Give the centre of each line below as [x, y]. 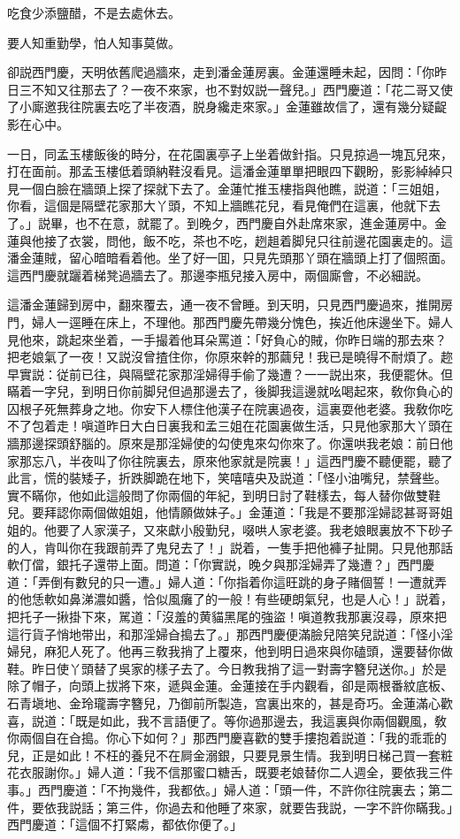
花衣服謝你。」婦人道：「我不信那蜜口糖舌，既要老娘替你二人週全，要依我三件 [230, 772]
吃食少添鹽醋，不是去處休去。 [94, 12]
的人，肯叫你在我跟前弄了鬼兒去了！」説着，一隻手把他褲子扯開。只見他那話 [230, 547]
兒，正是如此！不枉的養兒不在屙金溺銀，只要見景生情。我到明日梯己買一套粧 [230, 755]
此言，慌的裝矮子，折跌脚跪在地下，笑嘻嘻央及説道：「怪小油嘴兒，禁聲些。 [227, 478]
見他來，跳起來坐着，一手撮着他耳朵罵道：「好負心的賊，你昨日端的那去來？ [227, 339]
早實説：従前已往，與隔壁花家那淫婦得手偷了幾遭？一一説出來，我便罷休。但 [230, 374]
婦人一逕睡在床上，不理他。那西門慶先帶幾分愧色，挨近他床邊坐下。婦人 [242, 321]
